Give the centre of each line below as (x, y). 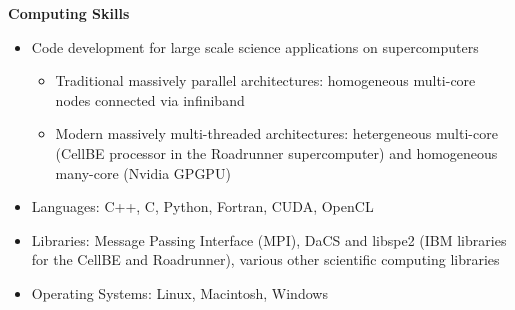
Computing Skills (69, 13)
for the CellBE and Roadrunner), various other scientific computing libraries (265, 259)
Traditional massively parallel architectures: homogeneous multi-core (265, 80)
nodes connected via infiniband (150, 99)
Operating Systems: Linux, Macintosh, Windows (179, 292)
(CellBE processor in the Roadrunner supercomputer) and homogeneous (276, 152)
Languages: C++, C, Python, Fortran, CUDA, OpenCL (202, 206)
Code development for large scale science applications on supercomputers (255, 46)
